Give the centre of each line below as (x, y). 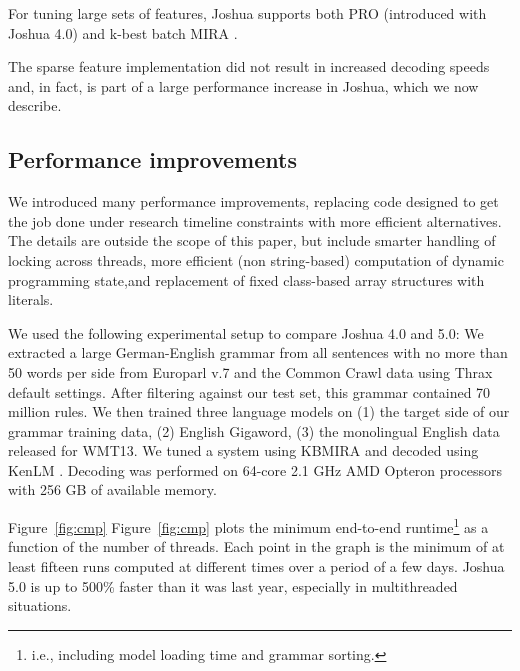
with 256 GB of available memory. (112, 489)
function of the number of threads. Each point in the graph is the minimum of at (256, 546)
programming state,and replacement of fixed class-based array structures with (246, 279)
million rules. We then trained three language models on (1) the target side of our (259, 411)
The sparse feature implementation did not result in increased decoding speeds (249, 66)
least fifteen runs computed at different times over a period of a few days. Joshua (256, 565)
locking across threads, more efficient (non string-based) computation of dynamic (256, 259)
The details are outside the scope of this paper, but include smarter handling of (252, 240)
